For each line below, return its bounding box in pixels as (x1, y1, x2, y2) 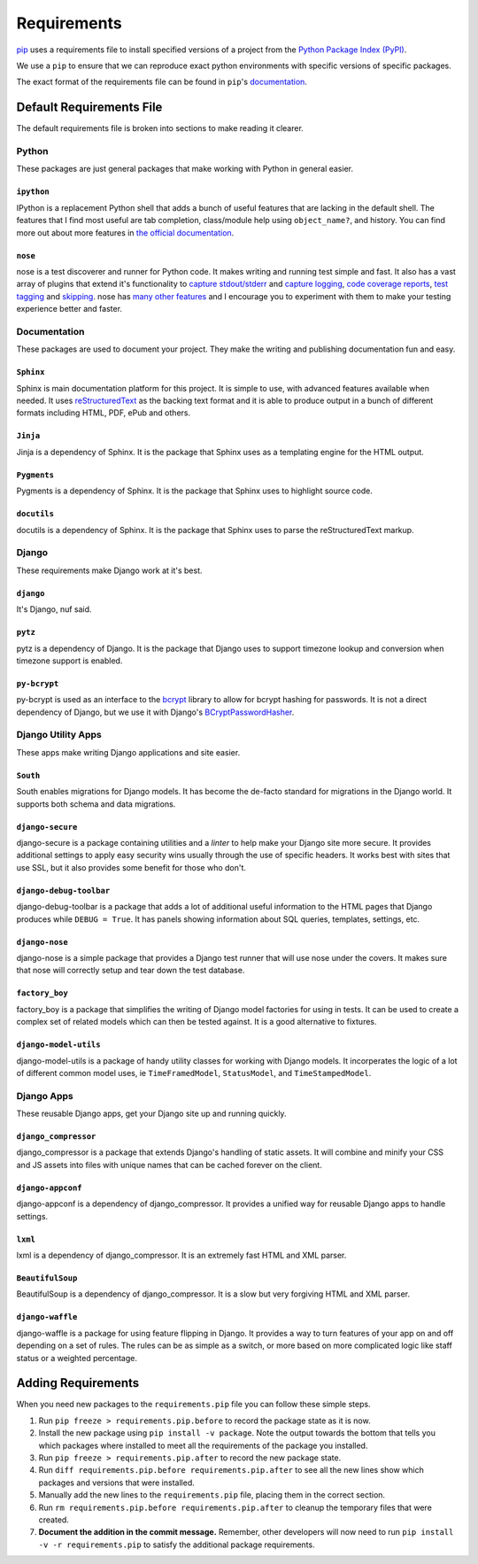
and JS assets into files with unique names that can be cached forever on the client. (16, 1159, 322, 1170)
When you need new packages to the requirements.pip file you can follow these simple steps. (16, 1399, 371, 1410)
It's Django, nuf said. (16, 604, 92, 615)
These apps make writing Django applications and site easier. (16, 747, 241, 757)
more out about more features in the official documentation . (16, 227, 235, 238)
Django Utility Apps (16, 729, 102, 741)
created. (38, 1514, 70, 1525)
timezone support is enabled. (16, 655, 123, 666)
